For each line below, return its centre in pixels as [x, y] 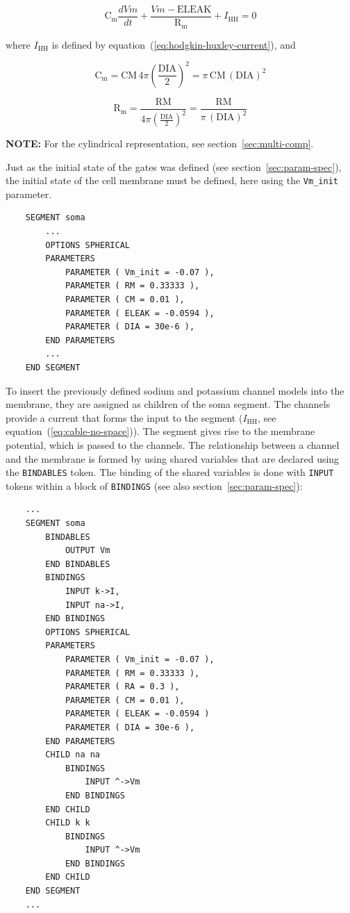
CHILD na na [73, 755]
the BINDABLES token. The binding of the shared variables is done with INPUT [170, 472]
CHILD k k [68, 823]
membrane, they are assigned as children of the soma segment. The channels [168, 404]
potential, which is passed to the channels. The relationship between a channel [173, 444]
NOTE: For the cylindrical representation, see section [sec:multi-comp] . [160, 143]
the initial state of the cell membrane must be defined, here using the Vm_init [172, 180]
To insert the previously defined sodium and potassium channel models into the [175, 390]
